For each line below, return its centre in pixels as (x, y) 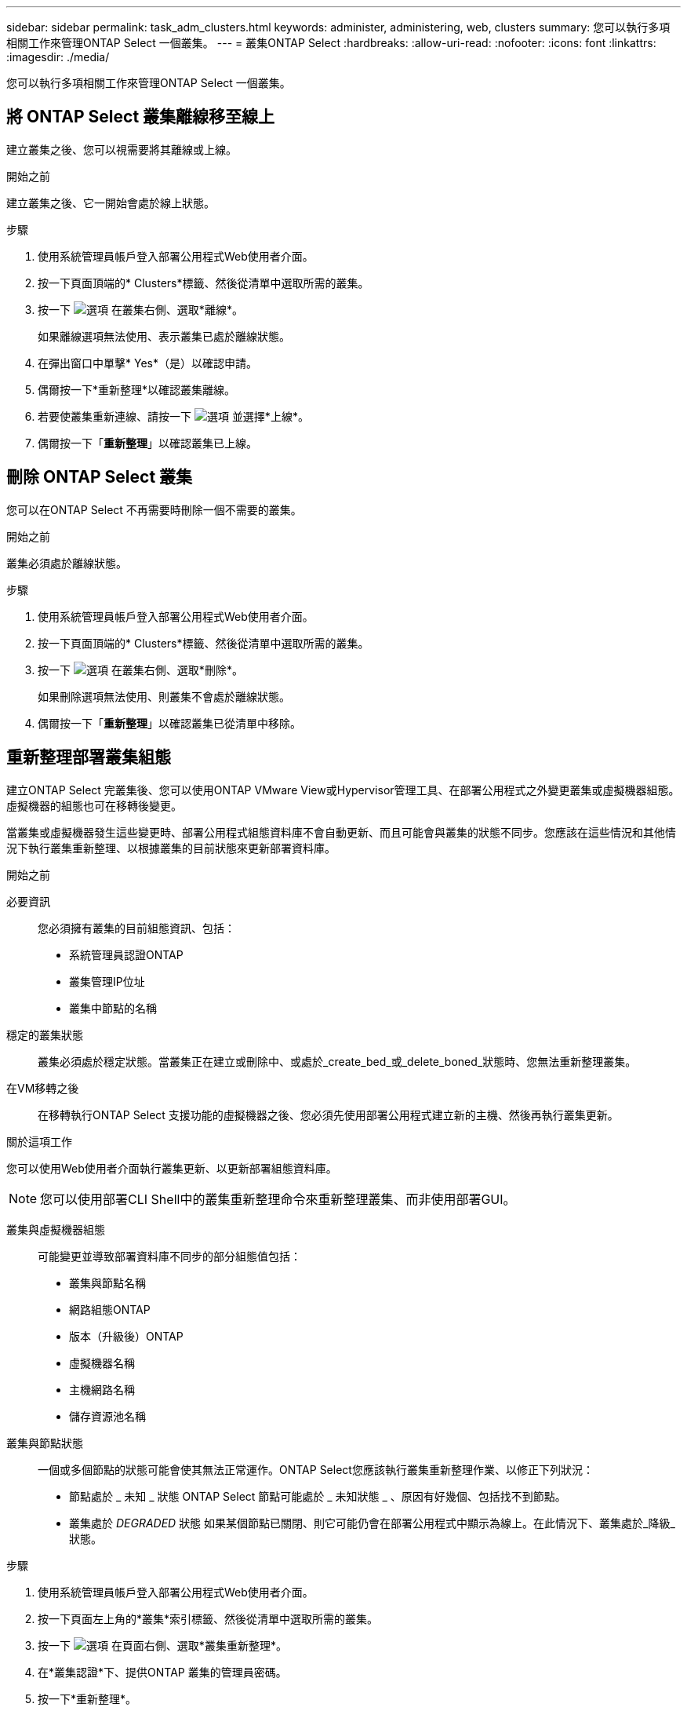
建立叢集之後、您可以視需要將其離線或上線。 (122, 149)
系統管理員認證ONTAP (126, 954)
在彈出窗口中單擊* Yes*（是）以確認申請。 (147, 363)
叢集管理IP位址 (107, 981)
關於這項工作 (39, 1141)
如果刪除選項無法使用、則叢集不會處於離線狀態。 (164, 696)
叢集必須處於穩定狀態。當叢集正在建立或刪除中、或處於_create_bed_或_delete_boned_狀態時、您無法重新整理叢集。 (337, 1061)
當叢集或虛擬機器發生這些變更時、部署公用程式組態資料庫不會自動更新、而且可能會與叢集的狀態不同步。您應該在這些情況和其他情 (341, 832)
